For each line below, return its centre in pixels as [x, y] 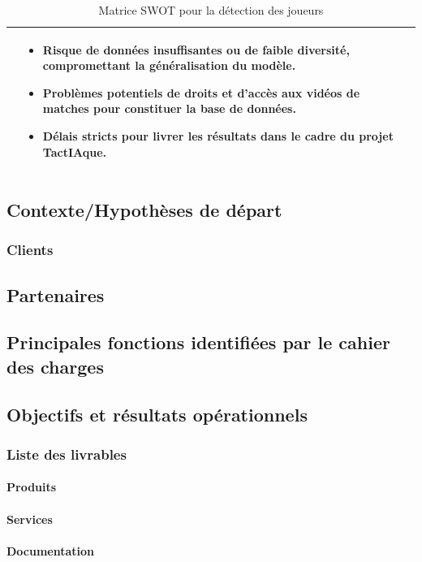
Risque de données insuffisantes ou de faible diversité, [196, 49]
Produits [32, 487]
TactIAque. [75, 151]
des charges [55, 366]
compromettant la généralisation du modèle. [169, 65]
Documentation [51, 550]
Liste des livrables [67, 454]
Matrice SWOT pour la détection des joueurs [211, 10]
